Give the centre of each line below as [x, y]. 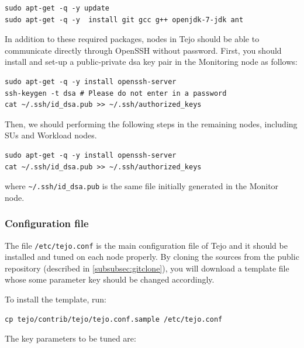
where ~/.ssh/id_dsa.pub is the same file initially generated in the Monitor [142, 186]
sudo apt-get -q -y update [57, 8]
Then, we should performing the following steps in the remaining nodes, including [151, 123]
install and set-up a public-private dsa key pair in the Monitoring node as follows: [151, 62]
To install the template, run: [56, 299]
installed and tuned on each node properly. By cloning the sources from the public [152, 257]
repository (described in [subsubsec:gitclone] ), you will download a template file [147, 268]
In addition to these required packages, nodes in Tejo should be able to [132, 39]
